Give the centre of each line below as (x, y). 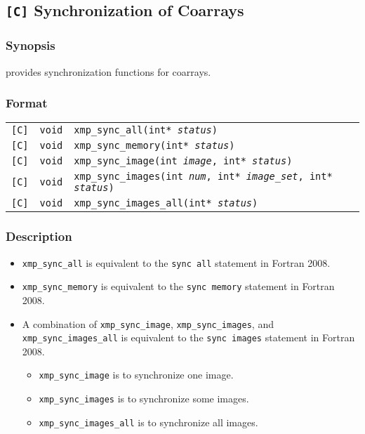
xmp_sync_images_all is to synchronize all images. (148, 422)
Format (27, 103)
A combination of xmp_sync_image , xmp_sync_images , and (148, 323)
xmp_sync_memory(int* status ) (154, 146)
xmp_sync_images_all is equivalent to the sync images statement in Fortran (188, 337)
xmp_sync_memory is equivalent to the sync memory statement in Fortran (178, 286)
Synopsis (31, 45)
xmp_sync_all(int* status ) (146, 130)
